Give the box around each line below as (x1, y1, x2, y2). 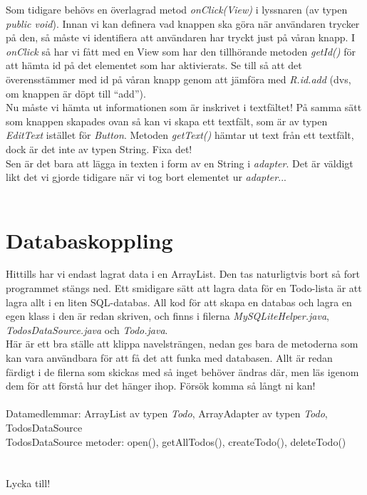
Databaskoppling (6, 225, 173, 254)
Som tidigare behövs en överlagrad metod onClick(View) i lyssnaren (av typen (6, 2, 348, 16)
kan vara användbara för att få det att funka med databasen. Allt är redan (6, 350, 333, 365)
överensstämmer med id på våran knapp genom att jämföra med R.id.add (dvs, (6, 71, 351, 86)
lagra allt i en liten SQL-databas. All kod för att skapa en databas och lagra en (6, 294, 352, 309)
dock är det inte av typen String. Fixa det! (6, 141, 192, 156)
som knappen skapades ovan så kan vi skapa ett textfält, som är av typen (6, 113, 328, 128)
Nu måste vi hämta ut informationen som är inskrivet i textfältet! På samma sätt (6, 100, 362, 115)
